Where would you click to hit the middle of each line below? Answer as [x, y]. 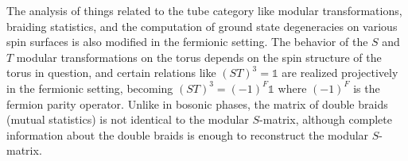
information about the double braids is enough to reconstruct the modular [188, 134]
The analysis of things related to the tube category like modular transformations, [204, 10]
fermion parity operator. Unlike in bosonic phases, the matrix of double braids [197, 103]
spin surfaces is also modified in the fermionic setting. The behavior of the [187, 42]
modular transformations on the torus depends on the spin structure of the [199, 57]
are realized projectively [340, 73]
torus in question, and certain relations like [111, 73]
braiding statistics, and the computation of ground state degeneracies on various [202, 26]
